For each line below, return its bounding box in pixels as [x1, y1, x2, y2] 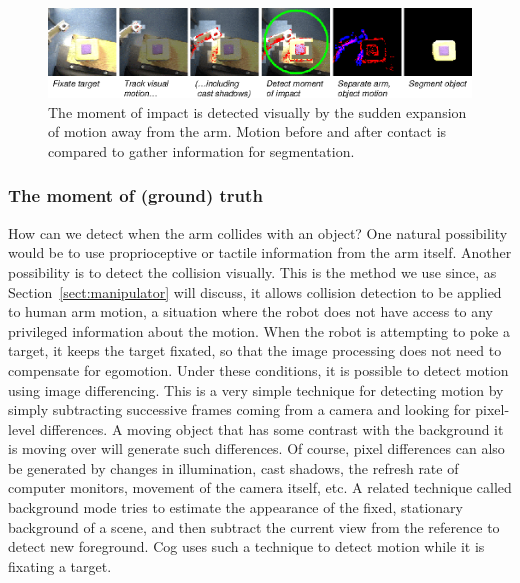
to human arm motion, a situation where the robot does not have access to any [8, 301, 493, 322]
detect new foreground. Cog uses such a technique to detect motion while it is [8, 536, 485, 557]
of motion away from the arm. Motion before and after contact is [48, 121, 447, 142]
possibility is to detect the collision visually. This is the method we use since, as [8, 261, 497, 282]
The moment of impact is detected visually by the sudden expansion [48, 101, 467, 122]
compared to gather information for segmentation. [48, 140, 355, 161]
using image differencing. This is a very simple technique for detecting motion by [8, 379, 504, 400]
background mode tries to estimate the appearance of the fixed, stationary [8, 497, 463, 518]
